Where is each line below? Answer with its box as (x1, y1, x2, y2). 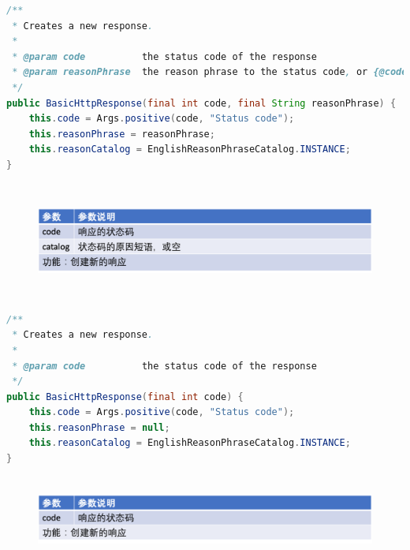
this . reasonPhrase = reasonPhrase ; (28, 128, 215, 140)
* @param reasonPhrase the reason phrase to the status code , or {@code (12, 66, 408, 78)
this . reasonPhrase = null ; (28, 421, 170, 433)
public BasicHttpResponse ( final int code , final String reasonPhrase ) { (6, 97, 397, 109)
